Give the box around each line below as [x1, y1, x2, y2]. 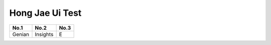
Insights [35, 31, 54, 38]
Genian [12, 31, 30, 38]
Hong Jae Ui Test [9, 7, 82, 18]
